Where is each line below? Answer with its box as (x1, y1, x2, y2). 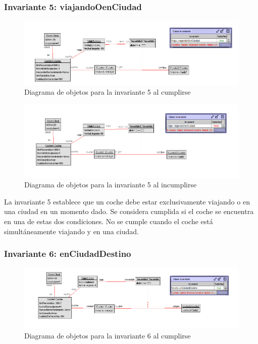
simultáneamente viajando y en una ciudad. (4, 226, 139, 236)
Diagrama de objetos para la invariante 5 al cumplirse (24, 87, 191, 97)
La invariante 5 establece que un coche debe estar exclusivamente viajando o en (4, 196, 250, 207)
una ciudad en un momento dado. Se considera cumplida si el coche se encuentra (4, 206, 254, 217)
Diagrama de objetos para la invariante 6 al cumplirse (24, 330, 191, 340)
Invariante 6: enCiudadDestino (4, 247, 131, 260)
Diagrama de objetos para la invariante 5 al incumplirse (24, 179, 197, 190)
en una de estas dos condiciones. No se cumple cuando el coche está (4, 216, 213, 226)
